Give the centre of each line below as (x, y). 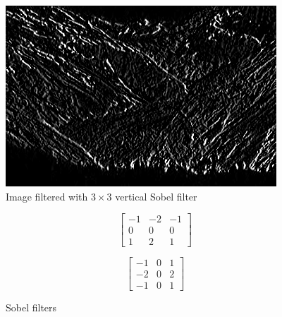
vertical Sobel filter (156, 196)
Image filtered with (47, 196)
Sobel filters (31, 307)
